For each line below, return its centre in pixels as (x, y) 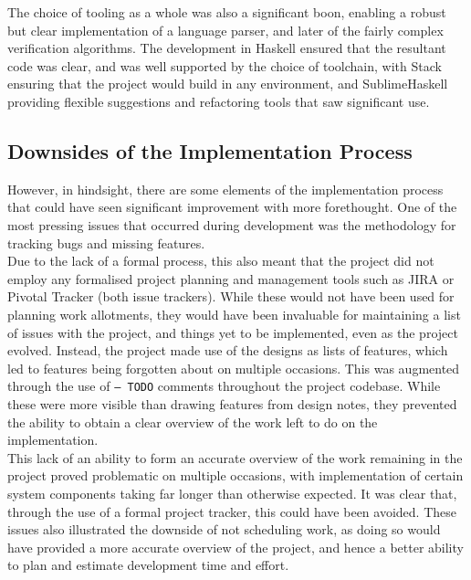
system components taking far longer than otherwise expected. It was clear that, (232, 493)
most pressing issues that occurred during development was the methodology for (232, 224)
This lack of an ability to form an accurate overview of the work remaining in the (235, 457)
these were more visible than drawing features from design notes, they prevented (232, 403)
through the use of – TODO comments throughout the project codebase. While (224, 386)
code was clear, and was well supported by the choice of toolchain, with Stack (225, 65)
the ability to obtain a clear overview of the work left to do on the (193, 422)
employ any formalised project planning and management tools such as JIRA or (231, 278)
